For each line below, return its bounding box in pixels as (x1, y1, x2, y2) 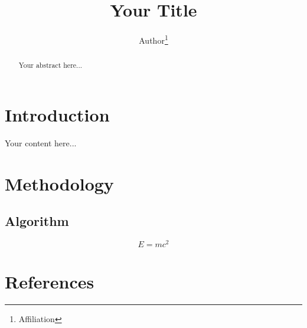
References (5, 270, 94, 294)
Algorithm (5, 212, 69, 230)
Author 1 (139, 32, 168, 46)
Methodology (5, 171, 114, 195)
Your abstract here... (18, 60, 82, 70)
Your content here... (5, 136, 77, 149)
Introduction (5, 102, 110, 126)
